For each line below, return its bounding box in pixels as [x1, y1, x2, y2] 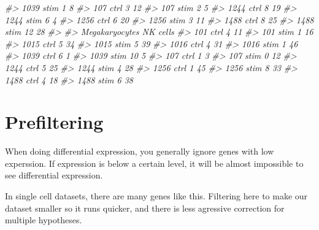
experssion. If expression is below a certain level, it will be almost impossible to [5, 156, 304, 169]
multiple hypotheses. [5, 213, 82, 226]
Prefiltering [5, 109, 104, 134]
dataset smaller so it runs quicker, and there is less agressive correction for [5, 201, 285, 214]
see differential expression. [5, 169, 103, 182]
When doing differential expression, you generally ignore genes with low [5, 145, 274, 158]
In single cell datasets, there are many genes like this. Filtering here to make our [5, 190, 308, 202]
